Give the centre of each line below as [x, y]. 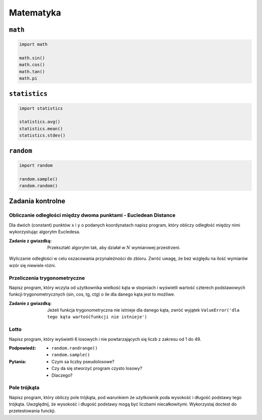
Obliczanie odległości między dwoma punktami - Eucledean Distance [92, 215]
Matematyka [35, 13]
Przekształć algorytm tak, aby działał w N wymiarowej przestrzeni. [114, 247]
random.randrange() [75, 348]
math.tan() [32, 71]
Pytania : [18, 361]
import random [36, 165]
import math [33, 44]
